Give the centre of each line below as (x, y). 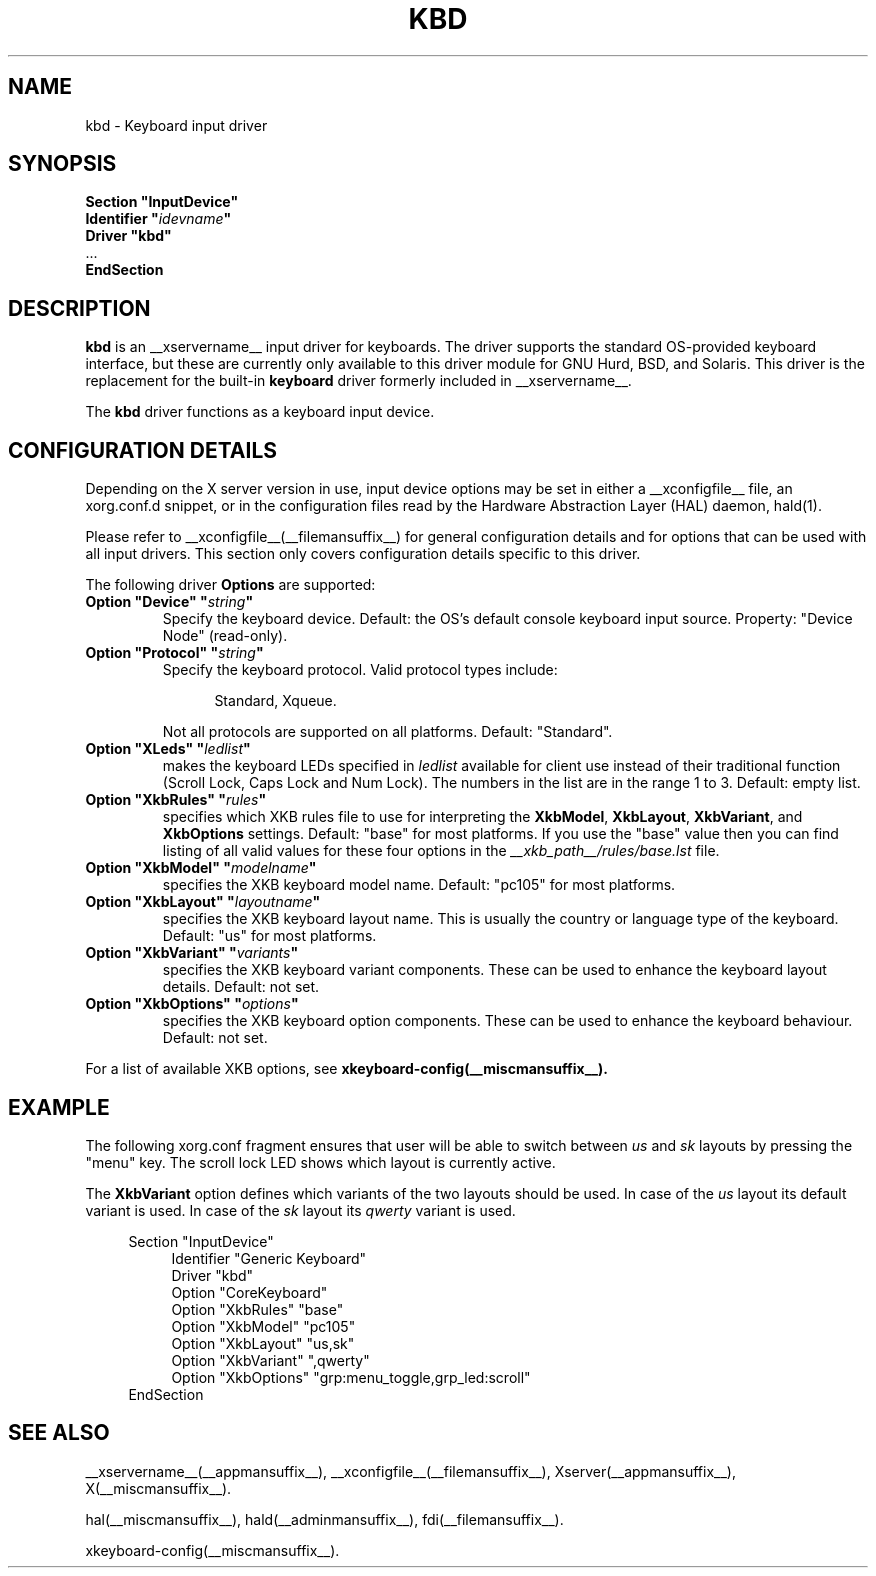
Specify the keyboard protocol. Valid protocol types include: (360, 670)
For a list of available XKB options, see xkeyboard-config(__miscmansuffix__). (346, 1069)
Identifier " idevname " (158, 219)
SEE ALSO (59, 1433)
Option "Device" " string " (169, 602)
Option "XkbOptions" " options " (192, 1004)
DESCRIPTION (79, 308)
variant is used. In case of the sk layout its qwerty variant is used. (300, 1210)
